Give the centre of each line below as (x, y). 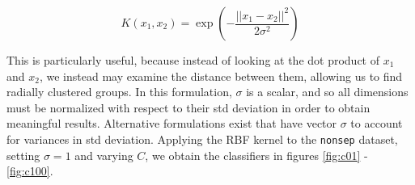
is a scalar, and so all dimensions (327, 92)
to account (377, 123)
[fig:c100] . (30, 171)
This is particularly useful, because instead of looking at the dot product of (193, 60)
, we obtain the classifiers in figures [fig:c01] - (256, 155)
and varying (104, 155)
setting (23, 155)
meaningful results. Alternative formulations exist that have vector (172, 123)
